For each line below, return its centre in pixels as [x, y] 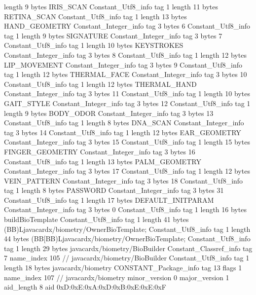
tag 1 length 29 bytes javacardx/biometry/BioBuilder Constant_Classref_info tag [128, 248]
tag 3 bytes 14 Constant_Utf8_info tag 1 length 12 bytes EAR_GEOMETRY [123, 132]
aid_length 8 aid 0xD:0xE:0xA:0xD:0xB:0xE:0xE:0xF [85, 287]
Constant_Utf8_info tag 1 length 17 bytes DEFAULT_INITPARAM [109, 200]
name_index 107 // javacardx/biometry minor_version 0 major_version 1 [117, 277]
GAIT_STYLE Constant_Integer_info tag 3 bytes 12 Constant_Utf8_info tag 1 [127, 103]
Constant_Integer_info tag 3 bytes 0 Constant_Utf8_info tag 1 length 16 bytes [125, 209]
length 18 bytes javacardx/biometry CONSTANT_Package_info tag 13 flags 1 [123, 268]
